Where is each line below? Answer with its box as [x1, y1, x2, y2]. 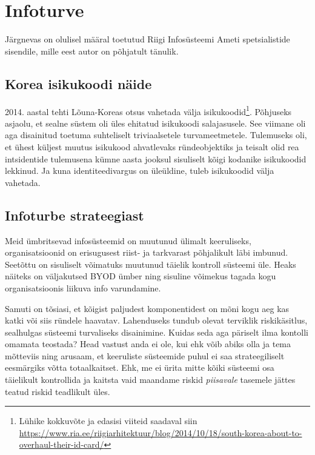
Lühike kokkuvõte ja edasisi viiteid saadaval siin [19, 414, 197, 427]
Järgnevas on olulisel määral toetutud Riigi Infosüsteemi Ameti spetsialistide [5, 33, 290, 45]
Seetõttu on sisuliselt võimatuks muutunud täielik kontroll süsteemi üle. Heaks [5, 257, 296, 270]
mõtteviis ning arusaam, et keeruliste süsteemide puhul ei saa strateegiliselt [5, 349, 285, 362]
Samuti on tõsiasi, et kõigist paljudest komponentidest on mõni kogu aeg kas [5, 302, 290, 314]
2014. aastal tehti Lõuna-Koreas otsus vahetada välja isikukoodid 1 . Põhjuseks [5, 103, 292, 118]
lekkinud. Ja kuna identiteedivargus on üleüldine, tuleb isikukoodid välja [5, 164, 274, 177]
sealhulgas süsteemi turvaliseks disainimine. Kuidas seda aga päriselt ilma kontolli [5, 325, 308, 338]
